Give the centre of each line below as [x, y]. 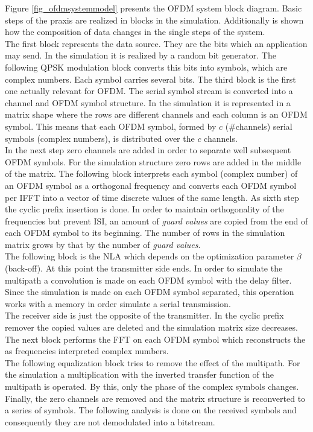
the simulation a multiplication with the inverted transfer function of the [139, 374]
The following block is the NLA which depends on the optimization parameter [150, 256]
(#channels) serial [259, 126]
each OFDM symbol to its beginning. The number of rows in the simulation [145, 233]
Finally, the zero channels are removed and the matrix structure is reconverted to [155, 398]
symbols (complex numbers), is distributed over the [100, 138]
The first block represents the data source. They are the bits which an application [156, 43]
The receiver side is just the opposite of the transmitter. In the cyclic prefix [144, 315]
